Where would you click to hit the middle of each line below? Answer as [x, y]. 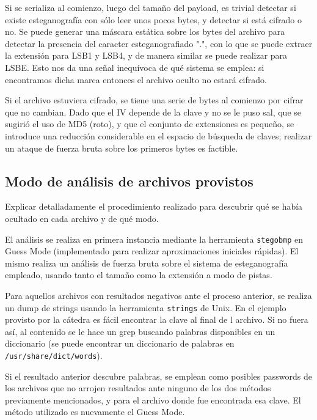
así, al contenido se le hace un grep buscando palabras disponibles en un [140, 331]
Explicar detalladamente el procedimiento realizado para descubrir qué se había [154, 206]
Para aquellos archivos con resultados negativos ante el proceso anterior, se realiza [158, 295]
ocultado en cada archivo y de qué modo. [82, 218]
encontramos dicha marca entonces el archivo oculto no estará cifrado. [136, 79]
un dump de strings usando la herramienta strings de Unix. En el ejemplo [146, 307]
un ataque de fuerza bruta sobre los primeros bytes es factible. [122, 148]
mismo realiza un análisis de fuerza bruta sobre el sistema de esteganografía [147, 263]
